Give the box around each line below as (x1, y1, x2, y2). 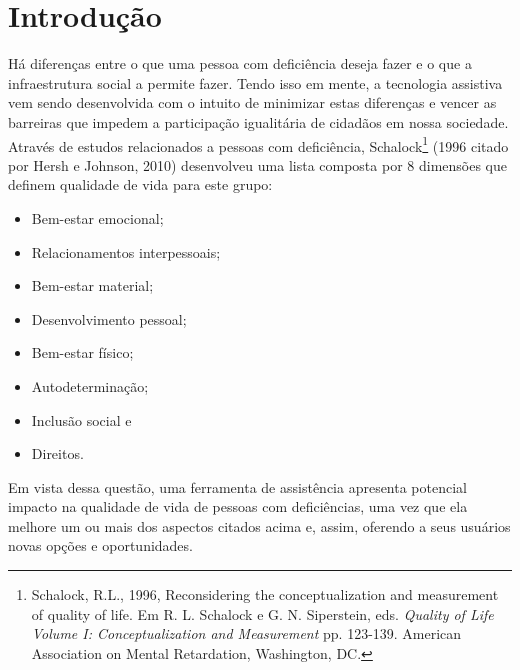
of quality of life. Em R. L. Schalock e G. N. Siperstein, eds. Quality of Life (31, 603, 494, 624)
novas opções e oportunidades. (8, 535, 193, 556)
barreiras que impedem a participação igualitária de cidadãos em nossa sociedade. (8, 111, 509, 132)
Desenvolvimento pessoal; (31, 308, 187, 329)
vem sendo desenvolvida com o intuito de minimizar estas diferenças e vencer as (8, 92, 497, 113)
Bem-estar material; (31, 275, 154, 296)
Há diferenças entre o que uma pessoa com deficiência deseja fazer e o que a (8, 53, 472, 74)
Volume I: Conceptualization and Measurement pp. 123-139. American (31, 623, 462, 644)
